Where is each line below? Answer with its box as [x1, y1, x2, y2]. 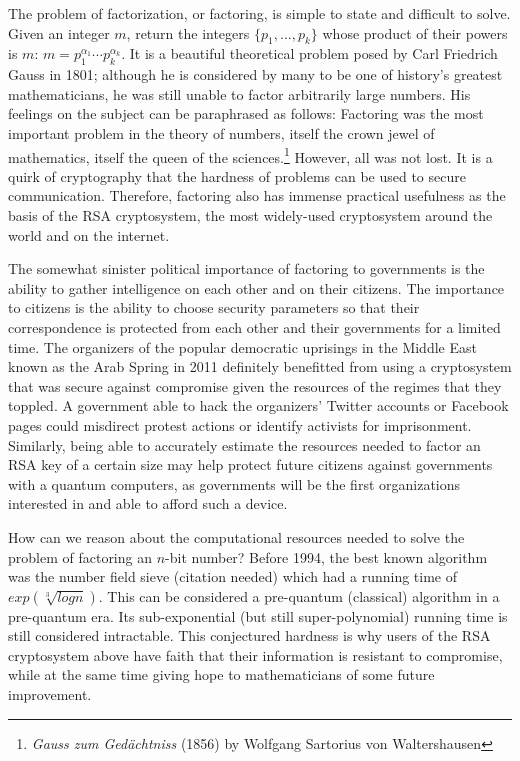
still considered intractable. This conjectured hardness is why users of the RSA [8, 625, 491, 646]
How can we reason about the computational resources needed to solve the [8, 526, 465, 547]
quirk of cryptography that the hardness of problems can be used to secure [8, 165, 466, 186]
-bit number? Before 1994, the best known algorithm [165, 546, 488, 567]
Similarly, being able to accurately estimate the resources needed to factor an [8, 434, 481, 455]
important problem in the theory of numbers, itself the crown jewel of [8, 122, 435, 143]
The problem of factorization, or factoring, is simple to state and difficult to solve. [8, 3, 511, 23]
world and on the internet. [8, 224, 170, 245]
